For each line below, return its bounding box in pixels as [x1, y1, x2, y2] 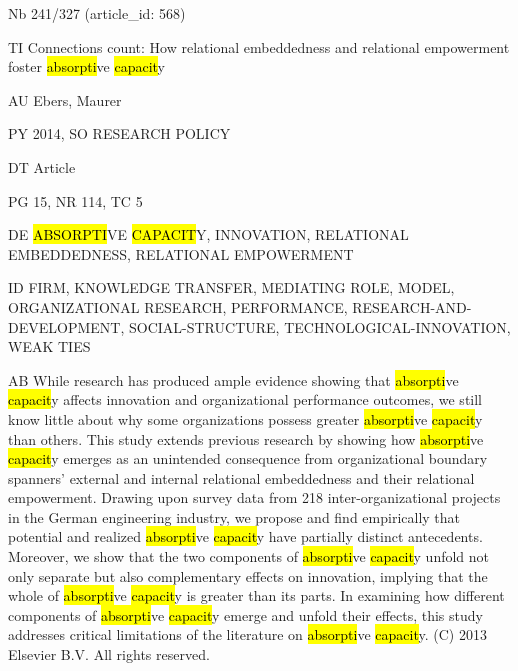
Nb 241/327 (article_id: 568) [8, 3, 186, 23]
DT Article [8, 156, 76, 177]
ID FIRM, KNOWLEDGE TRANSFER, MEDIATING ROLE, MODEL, [8, 277, 455, 298]
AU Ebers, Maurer [8, 89, 122, 110]
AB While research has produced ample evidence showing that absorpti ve [8, 369, 459, 390]
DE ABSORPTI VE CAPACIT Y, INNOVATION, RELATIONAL [8, 224, 409, 245]
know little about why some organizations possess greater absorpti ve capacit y [8, 408, 483, 429]
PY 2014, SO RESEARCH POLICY [8, 123, 231, 144]
